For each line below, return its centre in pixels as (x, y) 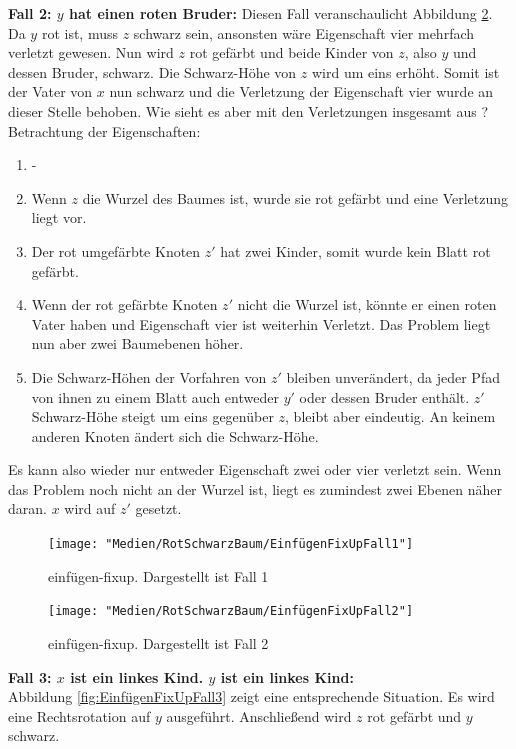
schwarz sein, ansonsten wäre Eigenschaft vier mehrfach (304, 32)
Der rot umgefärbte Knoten (116, 250)
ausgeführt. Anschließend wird (259, 715)
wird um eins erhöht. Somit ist (405, 71)
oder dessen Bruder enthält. (384, 396)
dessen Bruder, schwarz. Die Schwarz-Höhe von (152, 71)
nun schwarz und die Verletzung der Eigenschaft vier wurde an (301, 91)
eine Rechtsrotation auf (79, 715)
